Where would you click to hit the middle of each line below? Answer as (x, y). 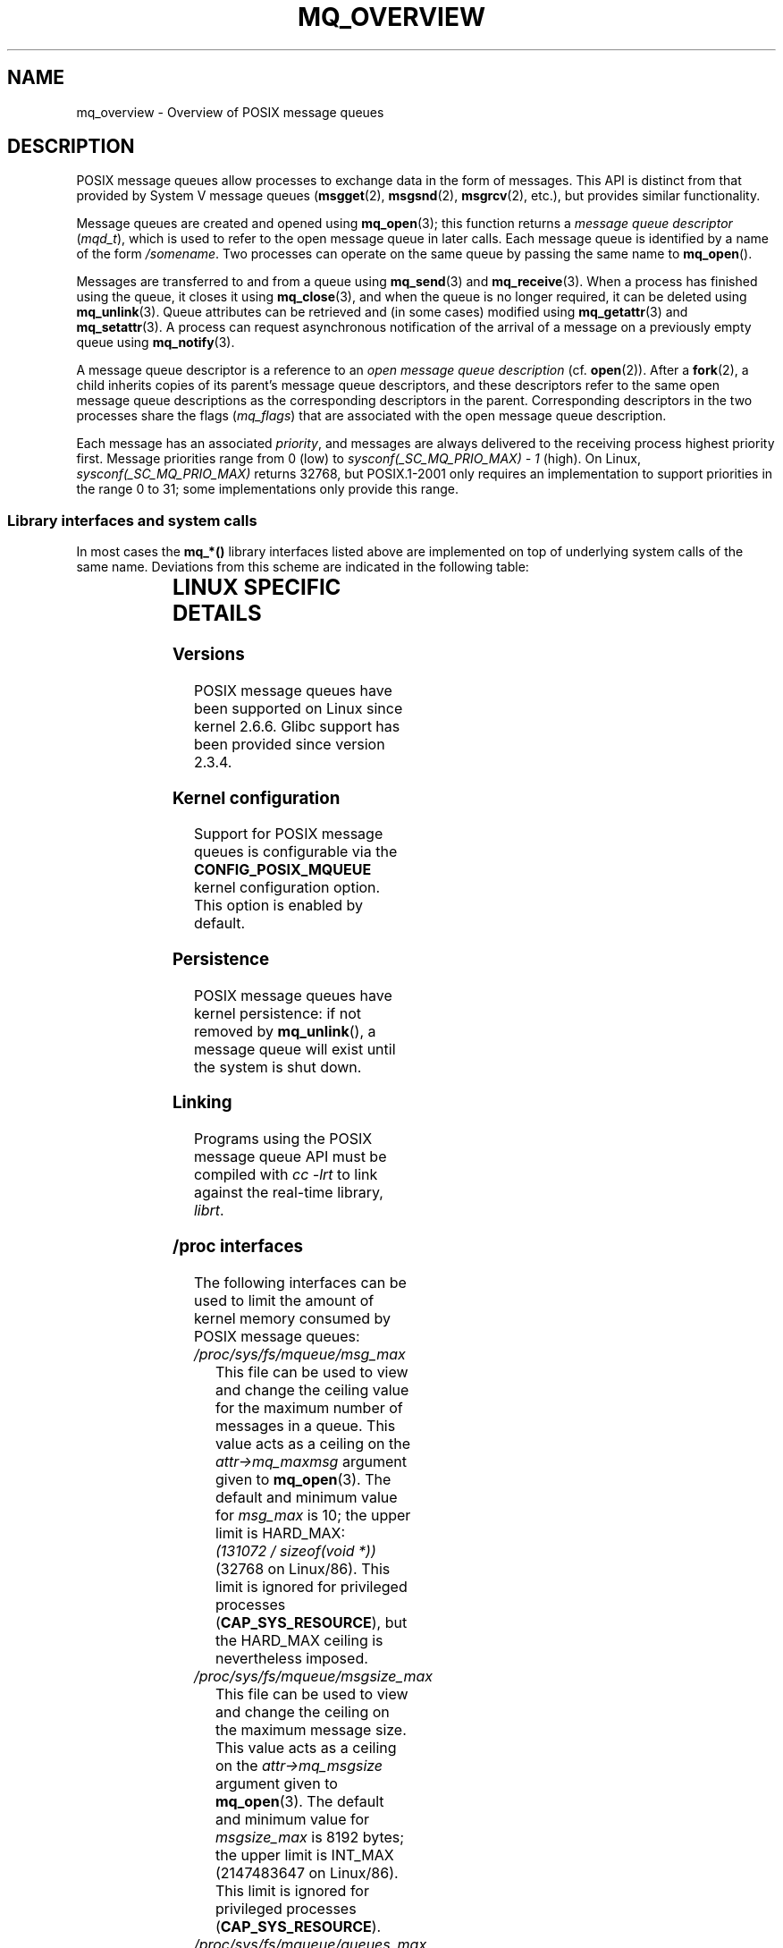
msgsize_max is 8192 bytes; (310, 1837)
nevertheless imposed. (291, 1658)
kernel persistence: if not (278, 1013)
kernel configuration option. (287, 888)
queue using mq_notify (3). (156, 343)
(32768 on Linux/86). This (303, 1568)
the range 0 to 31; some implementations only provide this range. (267, 489)
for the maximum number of (309, 1407)
